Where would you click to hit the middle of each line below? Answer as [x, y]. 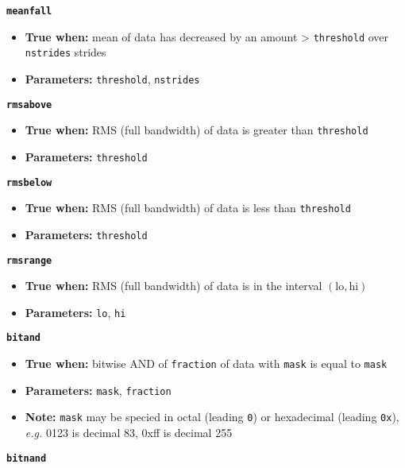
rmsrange [29, 260]
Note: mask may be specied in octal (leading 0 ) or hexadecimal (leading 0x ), [212, 417]
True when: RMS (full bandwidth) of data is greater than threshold [197, 130]
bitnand [27, 458]
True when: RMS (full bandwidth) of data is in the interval [174, 286]
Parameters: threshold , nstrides [112, 78]
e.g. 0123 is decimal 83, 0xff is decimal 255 [129, 433]
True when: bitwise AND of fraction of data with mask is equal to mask [206, 364]
